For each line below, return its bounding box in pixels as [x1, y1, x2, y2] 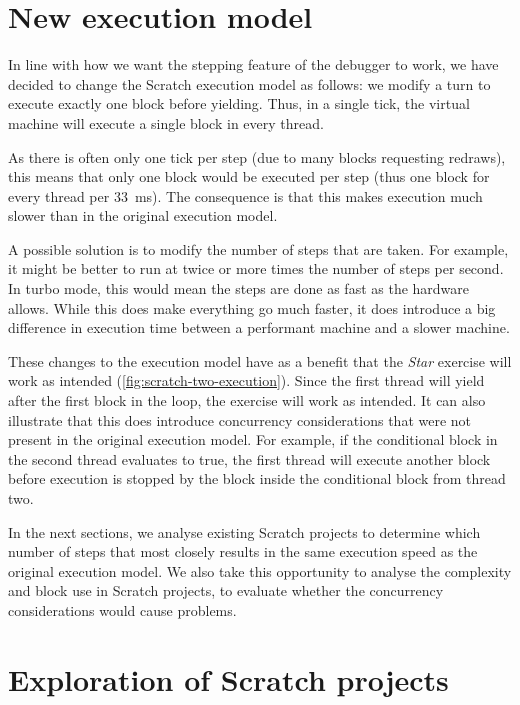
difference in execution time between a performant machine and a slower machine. [8, 317, 510, 338]
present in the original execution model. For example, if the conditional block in [8, 429, 498, 450]
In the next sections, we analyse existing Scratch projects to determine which [8, 521, 481, 542]
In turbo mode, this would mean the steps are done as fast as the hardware [8, 278, 470, 299]
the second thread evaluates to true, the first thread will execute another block [8, 448, 491, 469]
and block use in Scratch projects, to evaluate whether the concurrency [8, 580, 444, 601]
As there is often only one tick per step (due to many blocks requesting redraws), [8, 146, 506, 167]
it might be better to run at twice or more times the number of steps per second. [8, 258, 504, 279]
